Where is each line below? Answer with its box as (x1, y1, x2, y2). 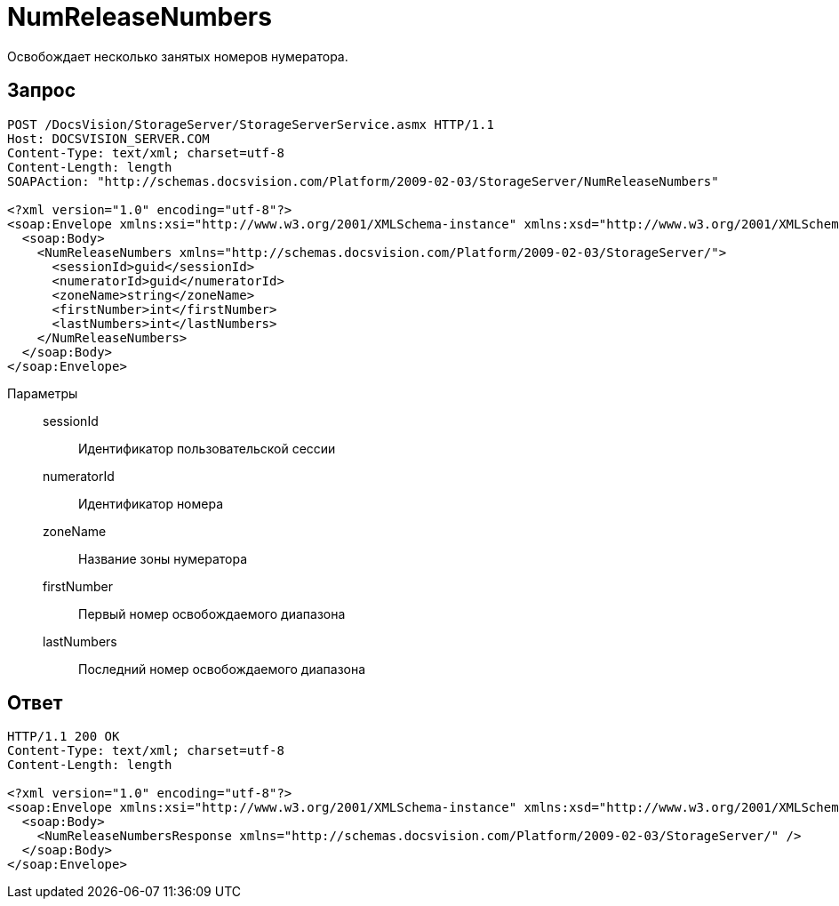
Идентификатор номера (78, 495, 224, 511)
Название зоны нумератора (78, 550, 248, 566)
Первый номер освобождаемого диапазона (78, 605, 346, 621)
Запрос (7, 79, 76, 102)
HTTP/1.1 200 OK (7, 729, 120, 744)
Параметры (7, 385, 78, 401)
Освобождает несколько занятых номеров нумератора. (7, 48, 348, 64)
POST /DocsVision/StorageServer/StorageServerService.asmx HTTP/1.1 (7, 116, 494, 132)
